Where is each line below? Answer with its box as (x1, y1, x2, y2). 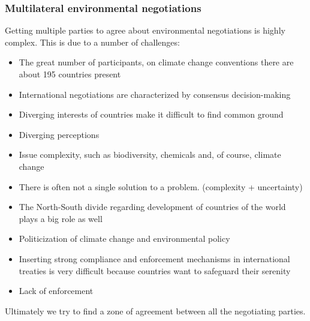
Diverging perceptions (19, 128, 100, 140)
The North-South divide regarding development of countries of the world (19, 200, 286, 213)
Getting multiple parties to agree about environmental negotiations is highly (5, 24, 285, 37)
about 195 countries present (19, 68, 121, 80)
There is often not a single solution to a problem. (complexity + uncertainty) (19, 180, 303, 193)
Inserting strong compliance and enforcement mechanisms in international (19, 252, 290, 265)
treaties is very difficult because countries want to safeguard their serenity (19, 264, 291, 277)
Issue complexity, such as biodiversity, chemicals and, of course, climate (19, 148, 281, 161)
